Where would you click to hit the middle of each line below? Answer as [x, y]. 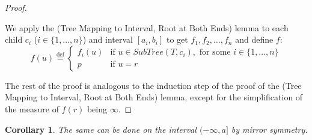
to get [177, 39]
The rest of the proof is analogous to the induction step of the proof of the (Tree [153, 85]
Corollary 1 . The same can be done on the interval [101, 129]
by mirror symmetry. [269, 129]
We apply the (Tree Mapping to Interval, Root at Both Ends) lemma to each [147, 27]
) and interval [108, 39]
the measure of [32, 108]
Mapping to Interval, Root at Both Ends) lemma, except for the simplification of [154, 97]
